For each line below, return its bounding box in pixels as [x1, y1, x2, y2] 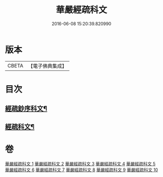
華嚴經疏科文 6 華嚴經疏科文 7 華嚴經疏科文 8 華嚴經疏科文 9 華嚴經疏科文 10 [5, 167, 158, 173]
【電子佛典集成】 [28, 63, 67, 69]
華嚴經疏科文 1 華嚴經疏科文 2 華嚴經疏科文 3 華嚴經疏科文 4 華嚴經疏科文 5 [5, 161, 156, 166]
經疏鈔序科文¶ [5, 105, 48, 113]
